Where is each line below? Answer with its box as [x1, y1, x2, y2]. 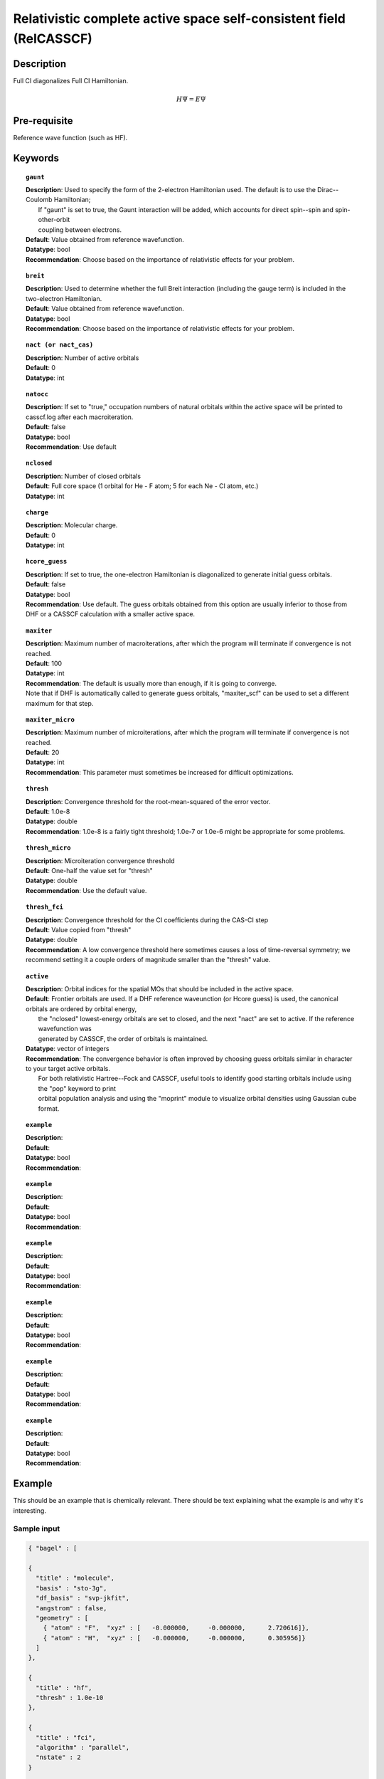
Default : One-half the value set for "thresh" [26, 867, 153, 875]
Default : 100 [26, 659, 63, 667]
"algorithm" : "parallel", [36, 1743, 130, 1751]
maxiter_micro [26, 715, 75, 724]
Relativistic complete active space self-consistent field [13, 11, 346, 26]
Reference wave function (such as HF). [13, 134, 128, 142]
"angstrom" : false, [36, 1604, 107, 1612]
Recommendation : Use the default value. [26, 886, 147, 894]
